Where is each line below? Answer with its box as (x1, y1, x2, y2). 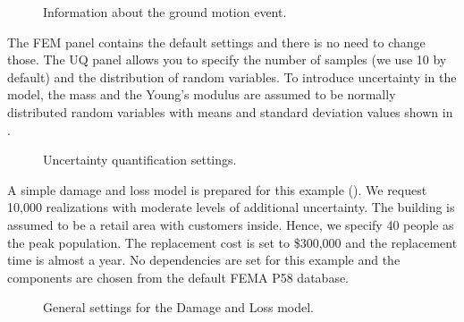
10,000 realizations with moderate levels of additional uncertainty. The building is (7, 198, 455, 216)
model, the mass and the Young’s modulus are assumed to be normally (7, 85, 396, 104)
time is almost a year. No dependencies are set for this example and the (7, 250, 401, 269)
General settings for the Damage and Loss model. (43, 298, 315, 317)
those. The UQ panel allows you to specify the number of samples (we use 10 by (7, 50, 447, 69)
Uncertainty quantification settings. (43, 150, 237, 169)
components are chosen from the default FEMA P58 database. (7, 267, 350, 286)
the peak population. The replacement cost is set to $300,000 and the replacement (7, 233, 458, 251)
